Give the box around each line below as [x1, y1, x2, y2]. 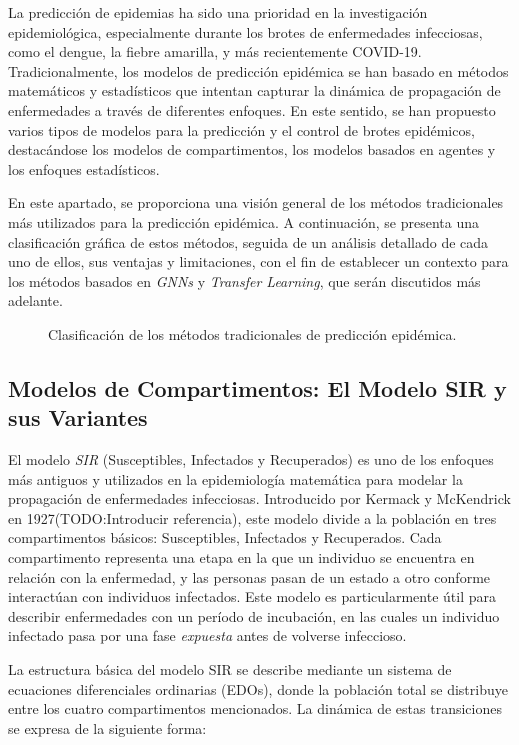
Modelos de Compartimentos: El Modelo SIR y [8, 372, 507, 403]
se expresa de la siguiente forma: [8, 717, 207, 738]
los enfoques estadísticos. [8, 158, 160, 179]
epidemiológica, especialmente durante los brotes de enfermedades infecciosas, [8, 21, 483, 42]
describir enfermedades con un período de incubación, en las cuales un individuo [8, 605, 500, 626]
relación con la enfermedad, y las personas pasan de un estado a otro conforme [8, 566, 491, 587]
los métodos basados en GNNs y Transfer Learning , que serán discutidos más [8, 270, 481, 291]
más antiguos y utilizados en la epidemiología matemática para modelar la [8, 468, 463, 489]
